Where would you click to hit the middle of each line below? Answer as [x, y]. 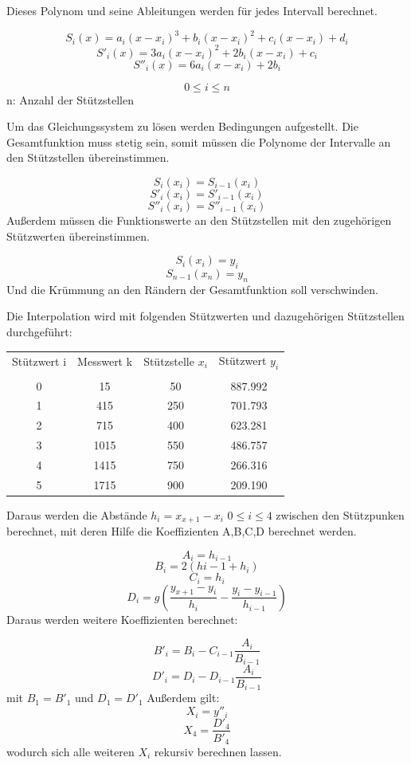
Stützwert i [39, 361]
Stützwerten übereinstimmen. [78, 235]
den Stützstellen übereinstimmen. [88, 157]
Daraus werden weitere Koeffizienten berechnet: [122, 619]
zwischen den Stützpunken [340, 514]
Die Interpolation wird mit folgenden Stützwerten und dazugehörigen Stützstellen [205, 316]
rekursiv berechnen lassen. [218, 752]
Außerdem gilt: [183, 698]
